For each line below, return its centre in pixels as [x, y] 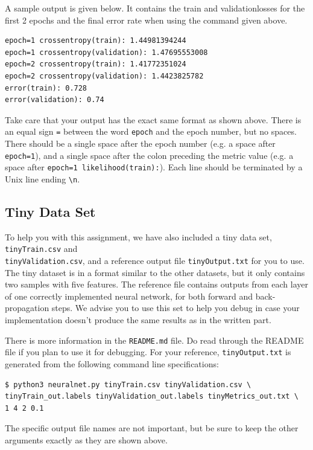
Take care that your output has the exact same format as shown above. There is [153, 119]
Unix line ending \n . [43, 178]
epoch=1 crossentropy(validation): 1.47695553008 [106, 52]
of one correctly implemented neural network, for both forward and [129, 296]
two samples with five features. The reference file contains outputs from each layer [156, 284]
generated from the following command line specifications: [112, 363]
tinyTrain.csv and [41, 249]
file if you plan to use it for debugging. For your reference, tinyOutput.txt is [148, 352]
